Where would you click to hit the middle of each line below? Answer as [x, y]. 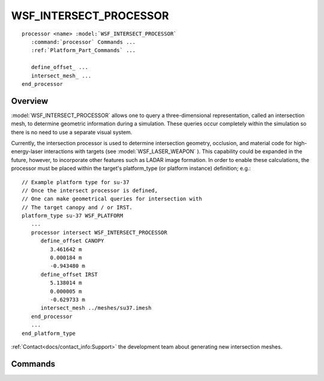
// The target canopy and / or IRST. [77, 207]
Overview [30, 101]
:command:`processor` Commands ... [83, 42]
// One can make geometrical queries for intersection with [112, 199]
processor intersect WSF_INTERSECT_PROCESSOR [99, 232]
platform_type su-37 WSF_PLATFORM [72, 216]
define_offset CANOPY [72, 241]
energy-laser [27, 151]
